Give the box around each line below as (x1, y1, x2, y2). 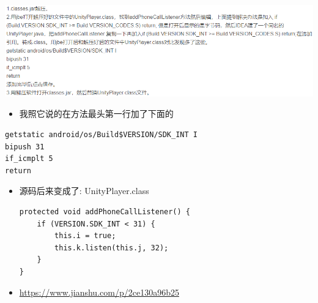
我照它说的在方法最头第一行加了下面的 (19, 107, 174, 120)
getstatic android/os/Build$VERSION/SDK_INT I (5, 130, 198, 140)
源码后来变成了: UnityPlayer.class (19, 184, 149, 197)
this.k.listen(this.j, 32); (54, 243, 169, 252)
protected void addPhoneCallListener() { (19, 208, 190, 217)
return (5, 166, 31, 175)
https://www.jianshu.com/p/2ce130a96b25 (19, 285, 179, 298)
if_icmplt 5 (5, 154, 53, 163)
